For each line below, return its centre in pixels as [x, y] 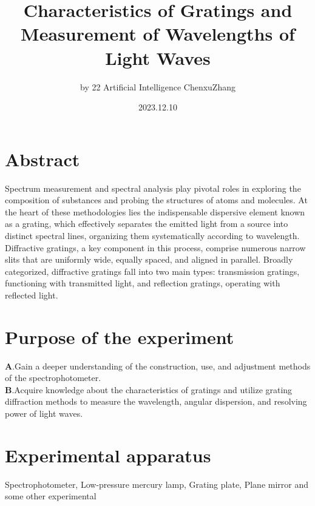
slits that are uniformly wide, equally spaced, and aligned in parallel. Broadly [149, 259]
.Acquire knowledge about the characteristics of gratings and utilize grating [152, 389]
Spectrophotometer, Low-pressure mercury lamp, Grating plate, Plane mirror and [157, 484]
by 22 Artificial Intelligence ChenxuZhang [158, 86]
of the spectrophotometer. [53, 378]
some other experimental [51, 496]
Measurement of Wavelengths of [158, 34]
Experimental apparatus [108, 455]
